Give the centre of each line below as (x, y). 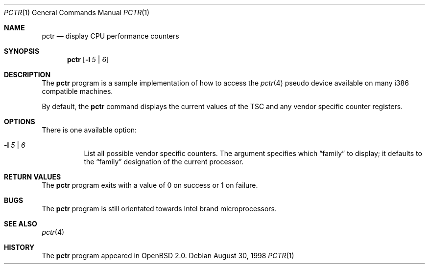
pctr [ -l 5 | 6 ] (88, 59)
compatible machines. (77, 91)
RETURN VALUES (33, 177)
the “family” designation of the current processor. (164, 162)
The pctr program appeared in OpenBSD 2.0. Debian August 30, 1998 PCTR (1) (168, 256)
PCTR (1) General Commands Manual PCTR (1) (77, 12)
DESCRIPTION (27, 75)
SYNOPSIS (22, 51)
